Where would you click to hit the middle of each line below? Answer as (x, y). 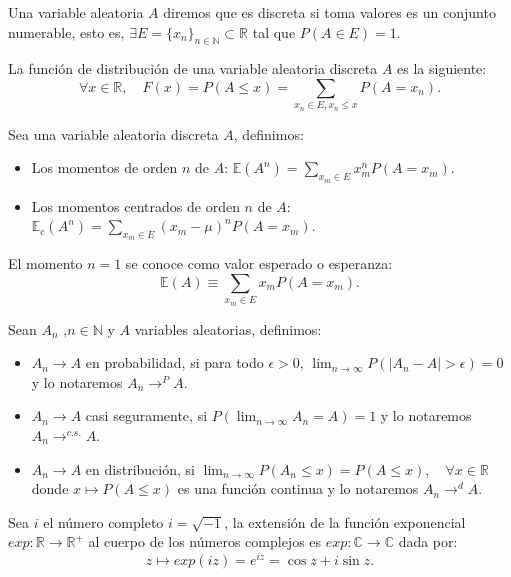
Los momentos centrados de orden (135, 205)
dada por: (428, 541)
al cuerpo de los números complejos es (205, 541)
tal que (274, 31)
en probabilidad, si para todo (174, 362)
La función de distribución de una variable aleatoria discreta (193, 68)
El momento (45, 263)
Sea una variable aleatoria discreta (113, 133)
